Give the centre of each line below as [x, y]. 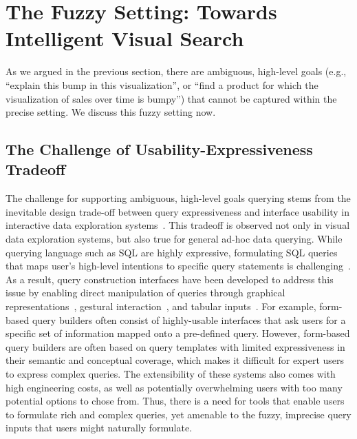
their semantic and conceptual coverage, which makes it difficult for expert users [175, 360]
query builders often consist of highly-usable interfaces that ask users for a [189, 319]
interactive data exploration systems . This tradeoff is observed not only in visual [178, 225]
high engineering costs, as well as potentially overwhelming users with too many [174, 387]
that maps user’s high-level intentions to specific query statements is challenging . [178, 266]
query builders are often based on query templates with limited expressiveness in [175, 346]
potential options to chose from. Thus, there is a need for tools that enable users [175, 401]
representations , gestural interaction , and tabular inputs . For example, [161, 306]
